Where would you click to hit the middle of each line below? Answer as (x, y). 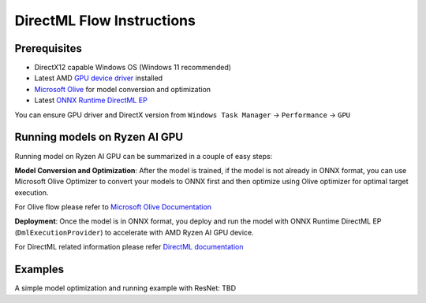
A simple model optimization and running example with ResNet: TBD (125, 288)
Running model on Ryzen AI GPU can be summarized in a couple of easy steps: (144, 156)
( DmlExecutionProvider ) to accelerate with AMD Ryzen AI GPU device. (134, 232)
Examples (39, 270)
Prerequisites (48, 48)
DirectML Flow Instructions (105, 20)
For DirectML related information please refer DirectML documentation (129, 247)
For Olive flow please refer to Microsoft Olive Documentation (113, 207)
